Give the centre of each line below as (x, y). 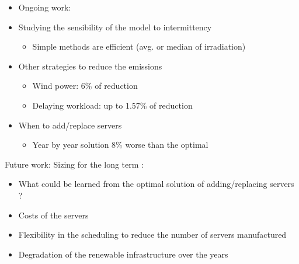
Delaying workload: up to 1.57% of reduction (112, 105)
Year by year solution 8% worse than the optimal (120, 145)
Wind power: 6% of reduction (85, 86)
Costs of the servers (53, 215)
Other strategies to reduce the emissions (90, 66)
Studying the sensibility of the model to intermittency (115, 27)
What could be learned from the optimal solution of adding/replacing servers (156, 184)
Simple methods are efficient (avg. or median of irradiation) (139, 46)
